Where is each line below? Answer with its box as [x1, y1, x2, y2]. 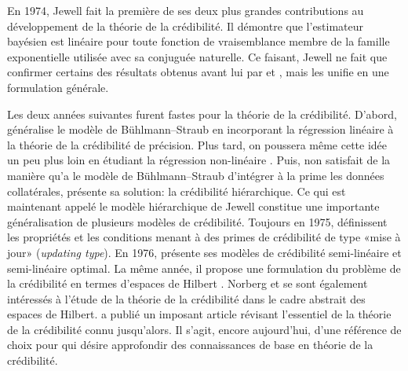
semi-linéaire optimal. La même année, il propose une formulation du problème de [7, 259, 401, 276]
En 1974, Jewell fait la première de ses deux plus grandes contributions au [7, 2, 364, 18]
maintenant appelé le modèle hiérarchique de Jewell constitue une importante [7, 198, 380, 215]
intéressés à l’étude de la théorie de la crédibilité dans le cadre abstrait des [7, 290, 366, 307]
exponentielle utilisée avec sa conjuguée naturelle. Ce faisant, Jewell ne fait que [7, 48, 388, 64]
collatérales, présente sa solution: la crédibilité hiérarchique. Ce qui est [7, 182, 346, 199]
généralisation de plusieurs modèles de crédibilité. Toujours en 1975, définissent [7, 213, 388, 230]
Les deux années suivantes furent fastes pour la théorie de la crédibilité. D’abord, [7, 105, 397, 122]
